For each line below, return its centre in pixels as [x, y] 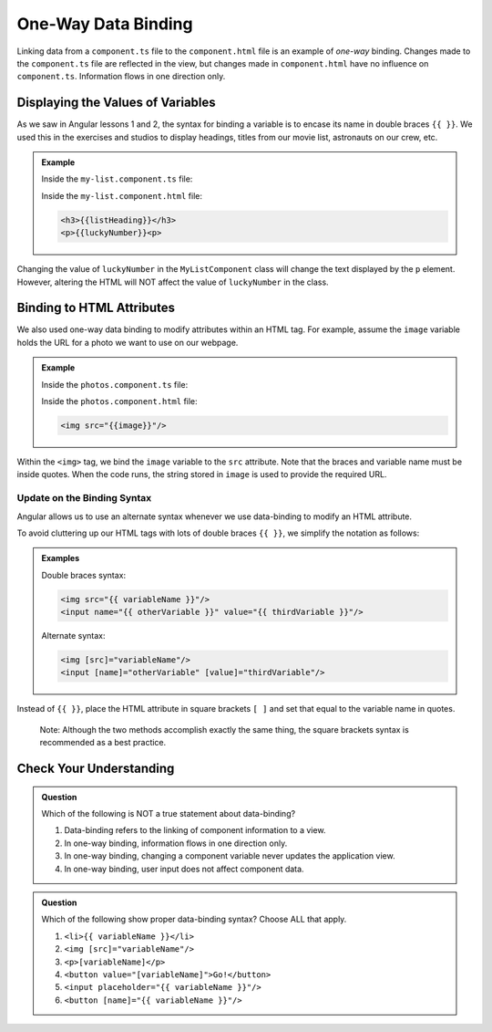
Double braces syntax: [84, 575]
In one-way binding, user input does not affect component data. [184, 869]
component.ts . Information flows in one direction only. [121, 77]
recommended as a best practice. [103, 743]
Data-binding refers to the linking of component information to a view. [195, 830]
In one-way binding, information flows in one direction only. [176, 843]
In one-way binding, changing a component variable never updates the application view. [230, 856]
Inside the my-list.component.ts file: [117, 179]
